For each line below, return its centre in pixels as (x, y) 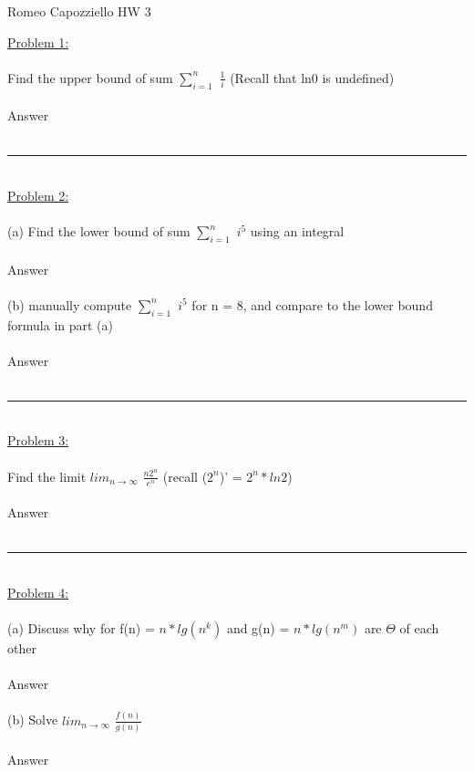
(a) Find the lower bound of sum (99, 231)
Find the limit (47, 476)
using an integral (297, 231)
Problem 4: (38, 592)
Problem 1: (38, 42)
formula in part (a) (60, 324)
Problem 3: (38, 440)
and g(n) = (258, 628)
